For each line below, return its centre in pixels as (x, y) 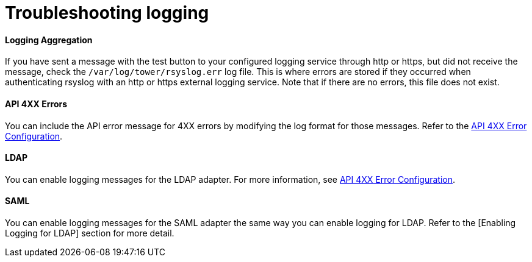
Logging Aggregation (49, 40)
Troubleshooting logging (107, 13)
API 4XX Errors (36, 104)
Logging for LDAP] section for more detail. (90, 233)
